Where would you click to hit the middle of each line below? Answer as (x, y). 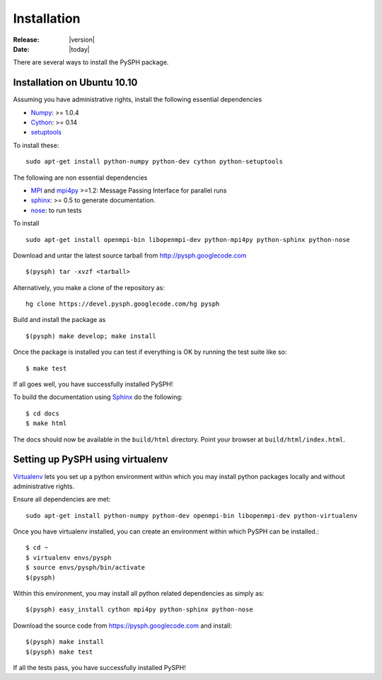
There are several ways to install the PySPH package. (91, 62)
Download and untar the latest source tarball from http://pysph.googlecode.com (130, 255)
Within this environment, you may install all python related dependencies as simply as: (139, 594)
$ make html (46, 423)
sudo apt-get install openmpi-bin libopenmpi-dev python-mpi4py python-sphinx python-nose (188, 240)
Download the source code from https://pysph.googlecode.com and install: (123, 626)
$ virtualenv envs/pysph (69, 558)
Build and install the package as (59, 320)
